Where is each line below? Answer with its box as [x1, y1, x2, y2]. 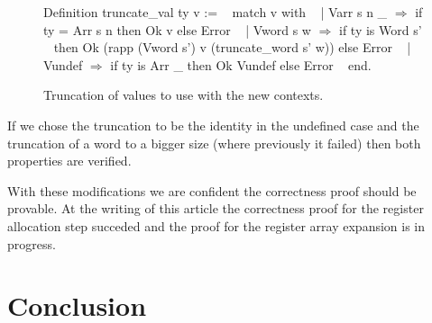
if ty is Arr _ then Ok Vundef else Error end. [110, 55, 372, 74]
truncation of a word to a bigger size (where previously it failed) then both [7, 133, 421, 152]
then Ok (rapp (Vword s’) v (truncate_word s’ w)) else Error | [53, 38, 411, 57]
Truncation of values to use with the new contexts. [43, 85, 324, 104]
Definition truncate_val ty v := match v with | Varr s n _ [43, 3, 388, 21]
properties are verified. [7, 151, 132, 170]
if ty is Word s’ [339, 20, 422, 39]
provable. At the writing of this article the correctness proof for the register [7, 199, 424, 218]
